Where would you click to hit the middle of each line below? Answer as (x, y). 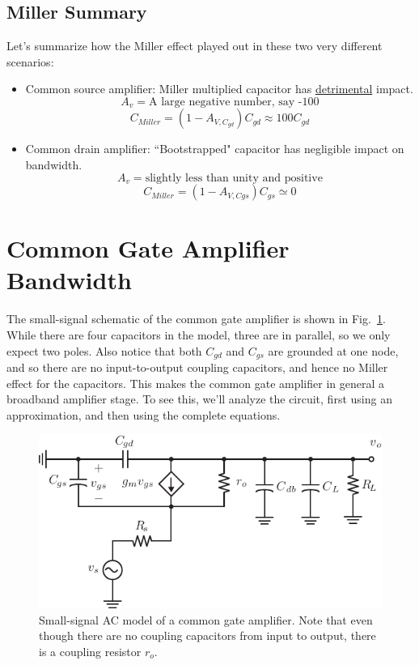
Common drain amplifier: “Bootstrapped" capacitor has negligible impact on (215, 149)
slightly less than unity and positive (234, 178)
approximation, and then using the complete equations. (144, 414)
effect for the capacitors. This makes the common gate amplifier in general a (195, 383)
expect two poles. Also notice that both (104, 350)
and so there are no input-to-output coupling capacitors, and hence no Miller (197, 367)
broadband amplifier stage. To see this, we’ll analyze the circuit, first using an (199, 399)
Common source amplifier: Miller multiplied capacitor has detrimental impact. (219, 89)
